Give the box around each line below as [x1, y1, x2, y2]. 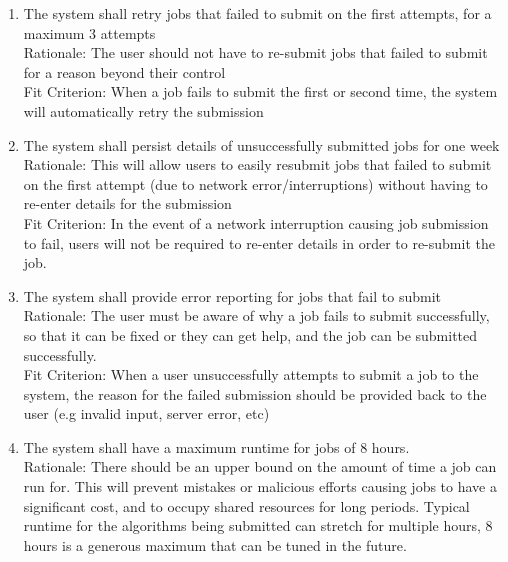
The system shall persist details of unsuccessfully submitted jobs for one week [23, 134, 500, 155]
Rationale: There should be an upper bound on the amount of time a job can [23, 456, 497, 477]
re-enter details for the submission [23, 193, 232, 214]
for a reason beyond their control [23, 61, 226, 82]
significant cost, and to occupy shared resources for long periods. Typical [23, 495, 470, 516]
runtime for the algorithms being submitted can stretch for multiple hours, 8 [23, 515, 493, 536]
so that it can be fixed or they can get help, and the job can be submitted [23, 324, 478, 345]
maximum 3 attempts [23, 22, 156, 43]
